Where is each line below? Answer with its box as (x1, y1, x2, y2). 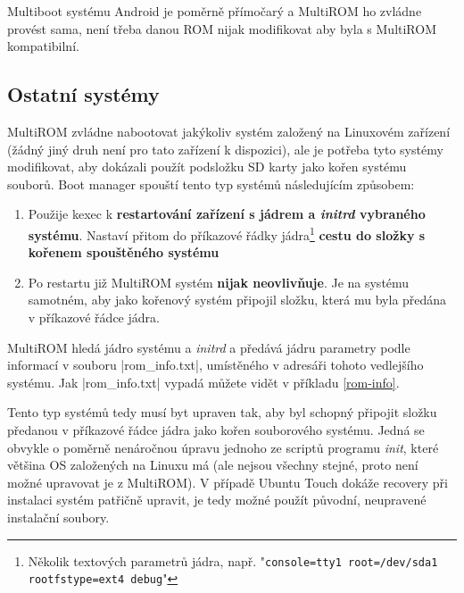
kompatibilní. (7, 37, 79, 55)
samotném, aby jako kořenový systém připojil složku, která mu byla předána (28, 290, 447, 309)
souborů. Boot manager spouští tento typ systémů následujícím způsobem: (7, 174, 415, 193)
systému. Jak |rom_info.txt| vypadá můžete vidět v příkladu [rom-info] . (7, 372, 400, 391)
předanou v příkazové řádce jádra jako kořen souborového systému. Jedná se (7, 420, 425, 438)
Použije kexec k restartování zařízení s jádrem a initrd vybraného (28, 205, 426, 223)
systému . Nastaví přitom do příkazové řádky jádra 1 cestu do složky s (28, 222, 426, 244)
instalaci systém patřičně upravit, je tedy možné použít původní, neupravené (7, 490, 427, 509)
